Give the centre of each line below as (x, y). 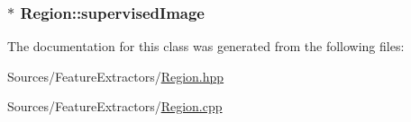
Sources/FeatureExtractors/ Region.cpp (115, 106)
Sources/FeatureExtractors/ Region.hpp (116, 76)
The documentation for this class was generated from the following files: (206, 46)
